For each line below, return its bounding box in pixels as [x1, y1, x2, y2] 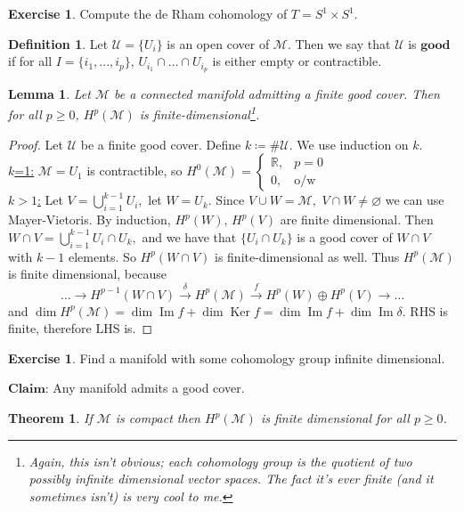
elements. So [68, 247, 136, 265]
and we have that [142, 227, 237, 246]
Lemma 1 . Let [8, 85, 91, 103]
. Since [208, 191, 245, 209]
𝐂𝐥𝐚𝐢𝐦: [8, 383, 49, 396]
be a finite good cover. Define [80, 134, 241, 153]
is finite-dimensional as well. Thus [214, 247, 400, 265]
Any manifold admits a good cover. [53, 378, 245, 397]
